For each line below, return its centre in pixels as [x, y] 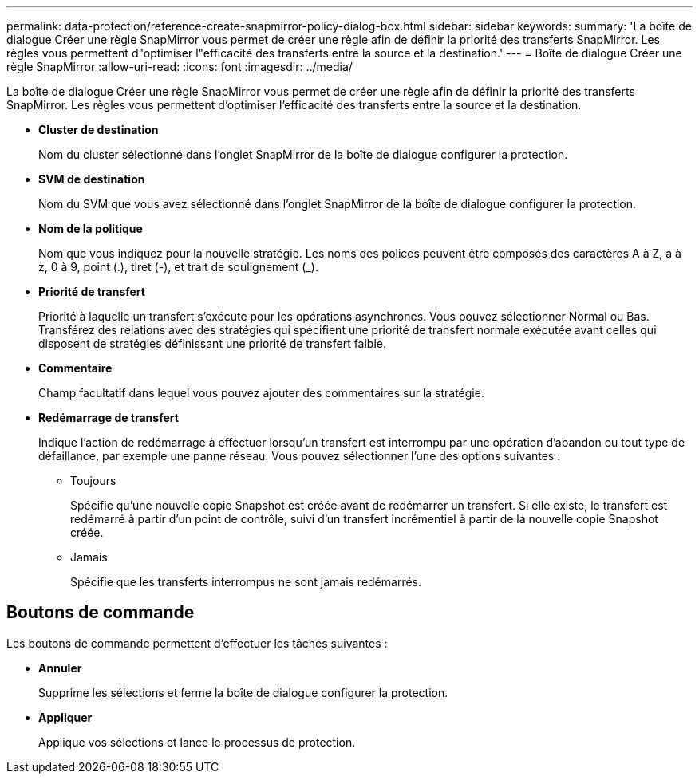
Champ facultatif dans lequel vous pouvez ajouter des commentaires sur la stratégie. [261, 393]
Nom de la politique [91, 228]
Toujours [93, 481]
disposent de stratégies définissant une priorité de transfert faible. [213, 343]
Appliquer [65, 717]
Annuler [60, 668]
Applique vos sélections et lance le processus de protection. [197, 742]
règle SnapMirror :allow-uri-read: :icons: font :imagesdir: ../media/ [180, 67]
